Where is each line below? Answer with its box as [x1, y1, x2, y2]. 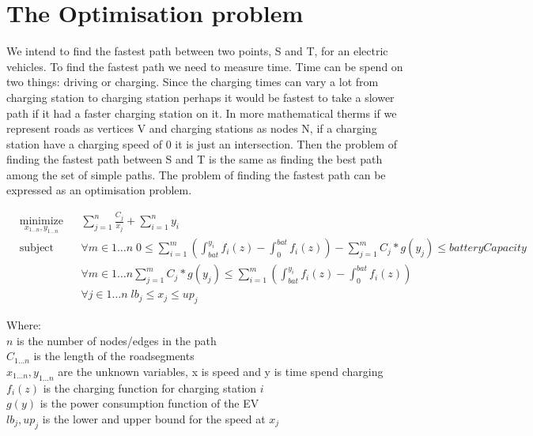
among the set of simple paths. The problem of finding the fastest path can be [6, 166, 386, 182]
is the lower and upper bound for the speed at [42, 410, 266, 427]
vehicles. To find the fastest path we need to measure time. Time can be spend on [6, 58, 403, 74]
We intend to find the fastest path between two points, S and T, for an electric [6, 43, 388, 59]
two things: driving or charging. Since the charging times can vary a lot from [6, 73, 379, 90]
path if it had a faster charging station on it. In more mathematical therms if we [6, 104, 397, 121]
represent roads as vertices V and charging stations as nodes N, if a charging [6, 120, 377, 137]
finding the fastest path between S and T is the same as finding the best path [6, 151, 383, 167]
